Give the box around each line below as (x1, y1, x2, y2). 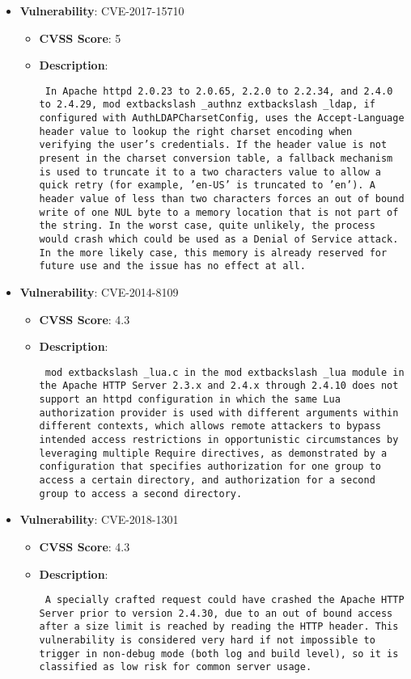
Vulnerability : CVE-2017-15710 (19, 2, 184, 19)
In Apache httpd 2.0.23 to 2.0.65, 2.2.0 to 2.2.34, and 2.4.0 (44, 85, 393, 97)
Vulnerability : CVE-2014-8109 (19, 283, 179, 300)
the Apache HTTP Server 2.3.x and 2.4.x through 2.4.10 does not (39, 380, 399, 392)
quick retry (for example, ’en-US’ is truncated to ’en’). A (39, 179, 375, 192)
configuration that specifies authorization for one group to (39, 461, 381, 473)
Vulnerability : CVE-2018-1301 (19, 511, 179, 528)
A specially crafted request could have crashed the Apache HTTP (44, 594, 405, 606)
